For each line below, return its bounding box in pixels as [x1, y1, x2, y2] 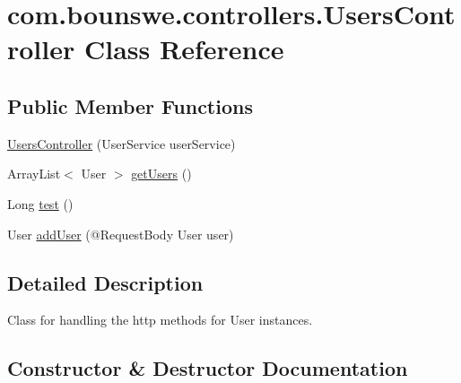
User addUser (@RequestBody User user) [7, 224, 234, 243]
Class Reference [83, 30, 284, 67]
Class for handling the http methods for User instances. [7, 310, 313, 329]
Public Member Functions [7, 91, 253, 119]
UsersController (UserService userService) [7, 134, 236, 152]
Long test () [7, 194, 74, 213]
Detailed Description [7, 268, 204, 296]
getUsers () [131, 164, 192, 183]
